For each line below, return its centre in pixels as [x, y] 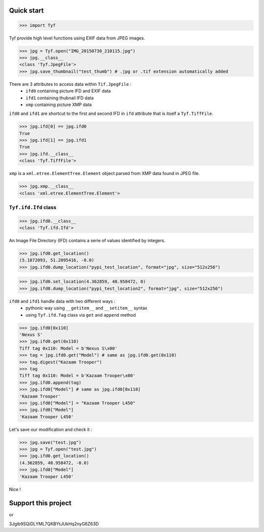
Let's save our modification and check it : [51, 429]
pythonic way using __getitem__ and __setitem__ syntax [87, 308]
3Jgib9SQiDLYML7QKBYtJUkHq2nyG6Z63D [54, 524]
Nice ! [15, 489]
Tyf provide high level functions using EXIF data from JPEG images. [77, 38]
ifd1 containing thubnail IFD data [60, 98]
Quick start [26, 11]
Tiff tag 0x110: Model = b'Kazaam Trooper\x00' [77, 376]
